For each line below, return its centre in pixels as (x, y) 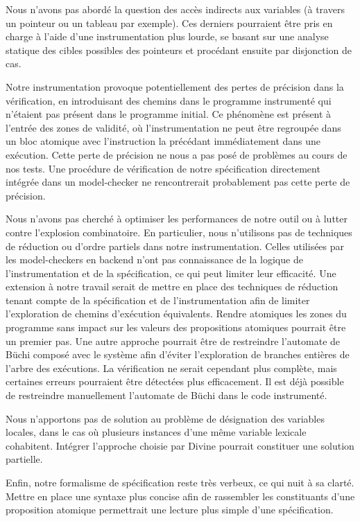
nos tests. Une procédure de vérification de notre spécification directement (163, 168)
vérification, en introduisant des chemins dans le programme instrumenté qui (169, 100)
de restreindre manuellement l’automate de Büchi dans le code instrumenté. (166, 395)
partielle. (24, 459)
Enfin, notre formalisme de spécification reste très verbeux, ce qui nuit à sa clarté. (180, 482)
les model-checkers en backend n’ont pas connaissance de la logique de (154, 259)
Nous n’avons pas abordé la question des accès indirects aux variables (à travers (175, 9)
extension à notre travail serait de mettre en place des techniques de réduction (172, 286)
